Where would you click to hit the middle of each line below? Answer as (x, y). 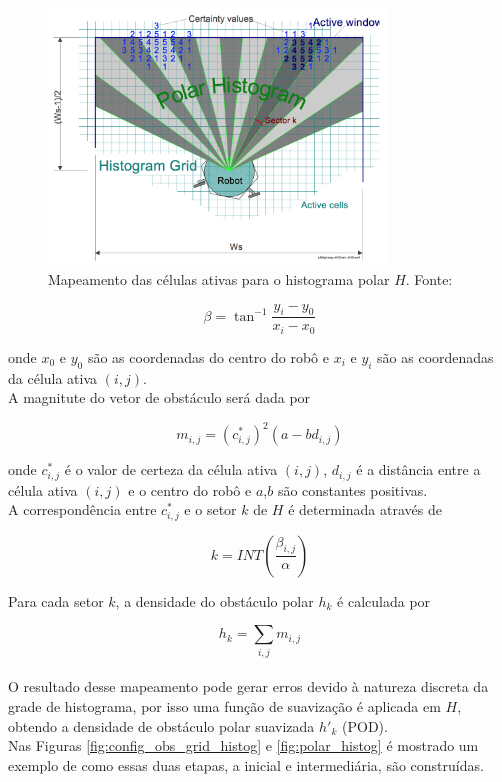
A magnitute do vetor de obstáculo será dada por (159, 397)
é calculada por (384, 600)
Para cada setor (56, 600)
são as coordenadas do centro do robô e (208, 356)
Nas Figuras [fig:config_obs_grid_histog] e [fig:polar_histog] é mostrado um (243, 745)
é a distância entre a (418, 469)
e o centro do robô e (190, 489)
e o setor (210, 509)
